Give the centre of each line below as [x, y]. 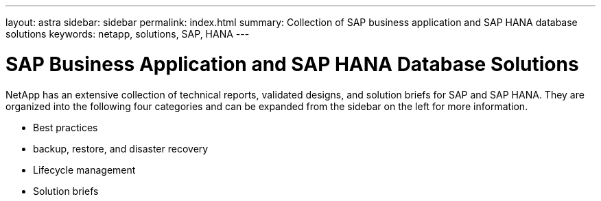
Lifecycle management [84, 170]
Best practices [66, 127]
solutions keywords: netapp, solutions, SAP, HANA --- [128, 34]
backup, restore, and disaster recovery [121, 148]
